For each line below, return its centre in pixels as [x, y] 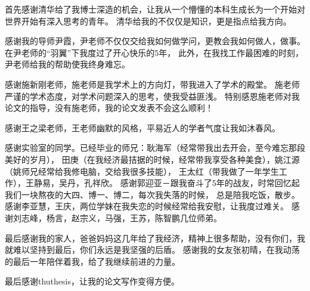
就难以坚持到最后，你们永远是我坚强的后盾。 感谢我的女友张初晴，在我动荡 [152, 250]
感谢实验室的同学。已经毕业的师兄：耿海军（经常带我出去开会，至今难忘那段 [155, 148]
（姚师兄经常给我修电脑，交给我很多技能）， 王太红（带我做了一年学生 [142, 171]
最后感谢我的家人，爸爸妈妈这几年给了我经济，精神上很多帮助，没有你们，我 [155, 238]
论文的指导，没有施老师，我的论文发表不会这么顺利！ [109, 108]
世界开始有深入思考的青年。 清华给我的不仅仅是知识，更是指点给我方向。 [148, 21]
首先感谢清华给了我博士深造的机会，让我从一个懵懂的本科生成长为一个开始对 [155, 9]
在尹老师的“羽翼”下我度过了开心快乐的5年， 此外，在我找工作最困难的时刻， [154, 52]
